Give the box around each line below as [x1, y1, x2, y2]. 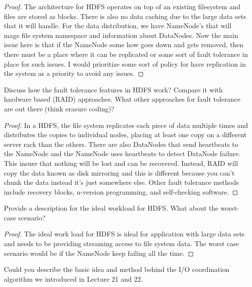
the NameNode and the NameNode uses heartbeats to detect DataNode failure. [4, 148, 241, 159]
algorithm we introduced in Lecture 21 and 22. [4, 273, 143, 284]
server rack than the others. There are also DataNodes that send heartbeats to [4, 139, 238, 149]
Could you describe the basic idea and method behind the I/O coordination [4, 264, 230, 274]
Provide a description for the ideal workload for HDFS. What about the [4, 203, 218, 213]
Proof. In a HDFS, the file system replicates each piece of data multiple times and [4, 120, 248, 130]
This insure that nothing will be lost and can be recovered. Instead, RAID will [4, 158, 238, 168]
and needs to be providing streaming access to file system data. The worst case [4, 238, 239, 249]
